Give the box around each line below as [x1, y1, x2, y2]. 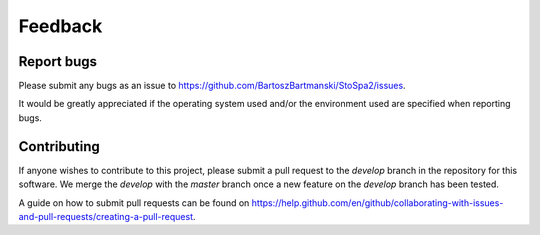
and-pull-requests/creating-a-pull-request [18, 210, 194, 222]
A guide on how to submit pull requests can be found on [18, 196, 250, 209]
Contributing [18, 138, 100, 155]
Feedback [18, 15, 103, 37]
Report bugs [18, 53, 98, 70]
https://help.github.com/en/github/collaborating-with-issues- [251, 196, 504, 209]
